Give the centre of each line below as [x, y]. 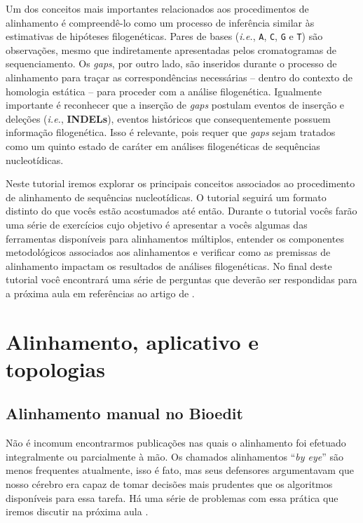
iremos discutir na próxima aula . [77, 511]
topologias [55, 368]
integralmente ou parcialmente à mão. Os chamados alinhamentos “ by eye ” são [175, 456]
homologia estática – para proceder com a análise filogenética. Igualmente [164, 91]
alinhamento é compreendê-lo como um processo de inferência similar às [160, 22]
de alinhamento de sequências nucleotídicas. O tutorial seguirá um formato [166, 197]
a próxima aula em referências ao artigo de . [100, 293]
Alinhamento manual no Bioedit [124, 413]
